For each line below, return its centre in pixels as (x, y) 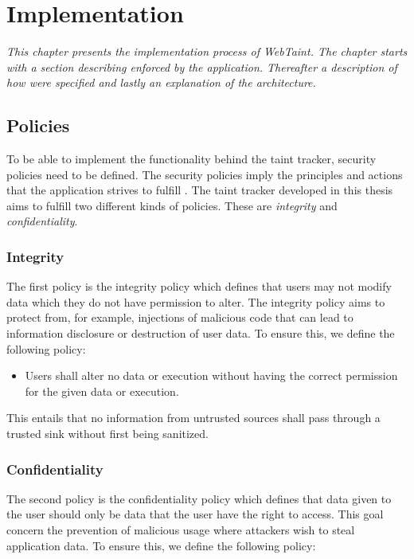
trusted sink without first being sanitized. (107, 434)
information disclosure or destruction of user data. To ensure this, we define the (201, 333)
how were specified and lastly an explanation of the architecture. (161, 82)
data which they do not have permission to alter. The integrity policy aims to (196, 301)
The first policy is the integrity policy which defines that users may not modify (199, 286)
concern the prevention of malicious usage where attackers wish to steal (181, 530)
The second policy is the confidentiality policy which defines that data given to (199, 498)
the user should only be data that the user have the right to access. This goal (195, 514)
